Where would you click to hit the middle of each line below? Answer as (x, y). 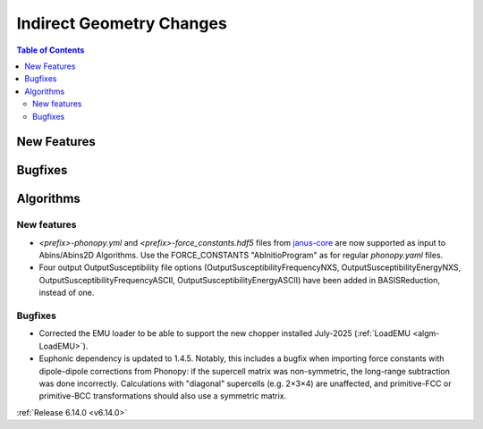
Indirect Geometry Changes (122, 23)
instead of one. (67, 293)
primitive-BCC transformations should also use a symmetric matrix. (163, 396)
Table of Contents (51, 50)
